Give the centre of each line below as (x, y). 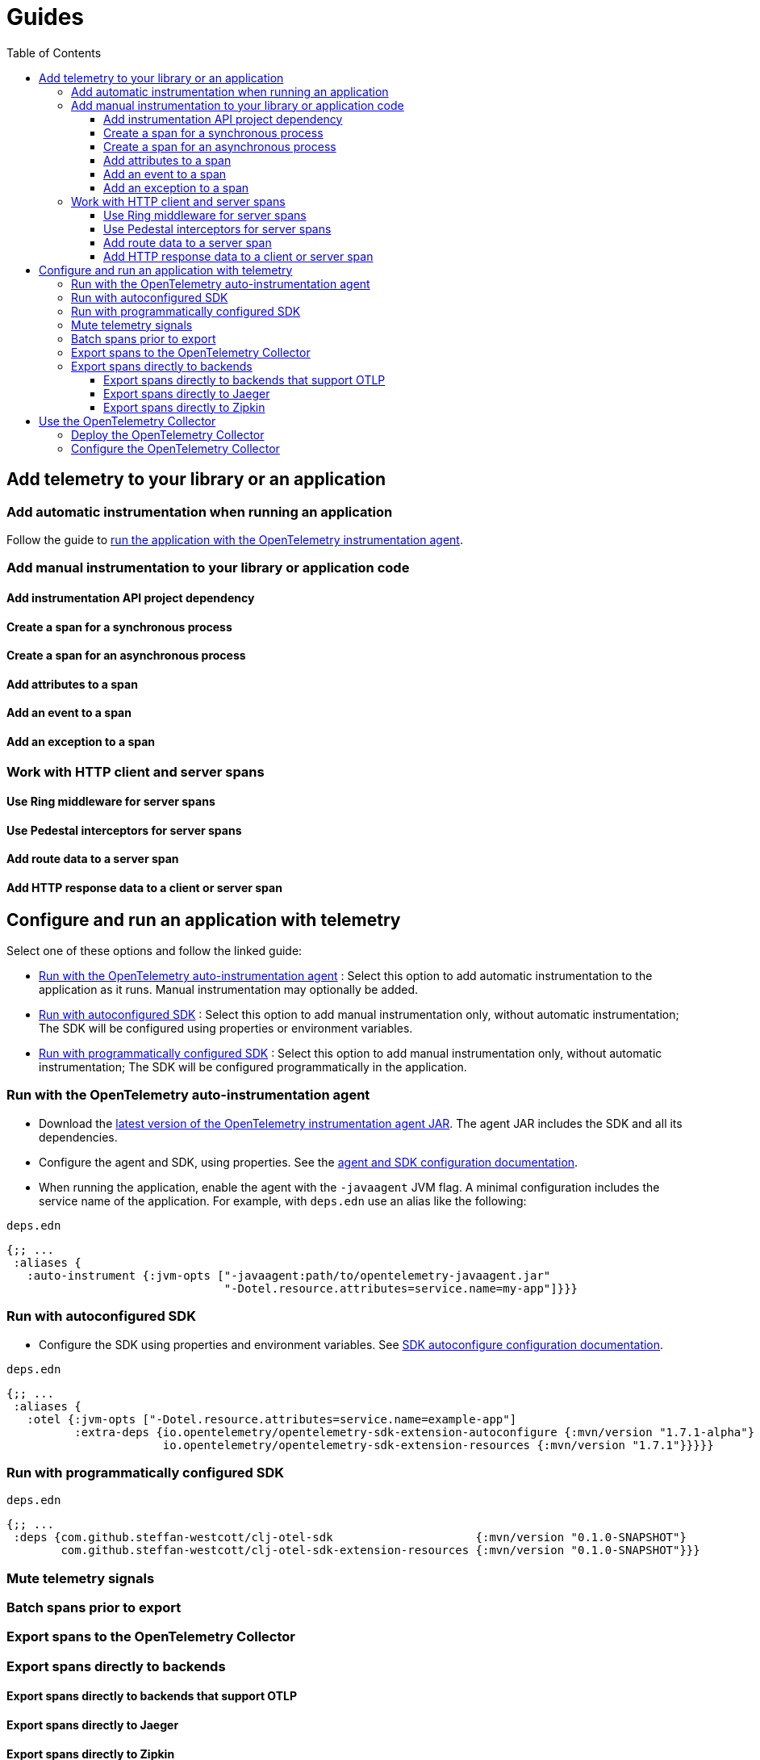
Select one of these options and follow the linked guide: (155, 951)
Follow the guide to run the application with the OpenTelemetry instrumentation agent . (235, 539)
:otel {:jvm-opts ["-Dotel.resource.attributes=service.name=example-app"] (272, 1419)
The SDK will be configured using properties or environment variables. (226, 1029)
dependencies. (78, 1137)
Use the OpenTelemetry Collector (127, 421)
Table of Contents (54, 52)
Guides (46, 17)
